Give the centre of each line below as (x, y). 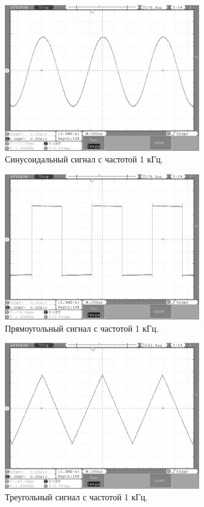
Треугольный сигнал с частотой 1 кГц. (76, 497)
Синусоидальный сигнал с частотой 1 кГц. (84, 159)
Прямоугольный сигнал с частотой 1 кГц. (82, 328)
